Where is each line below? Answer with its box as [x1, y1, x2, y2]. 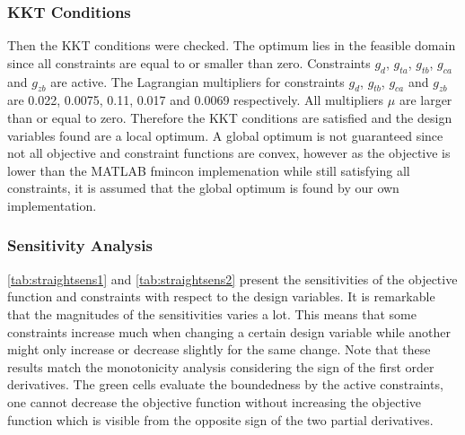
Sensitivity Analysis [7, 234, 153, 257]
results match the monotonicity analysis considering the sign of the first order [7, 357, 434, 376]
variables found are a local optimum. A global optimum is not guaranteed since [7, 126, 443, 144]
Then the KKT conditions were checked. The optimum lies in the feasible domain [7, 36, 456, 55]
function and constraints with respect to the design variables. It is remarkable [7, 287, 435, 306]
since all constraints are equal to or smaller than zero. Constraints [7, 53, 371, 72]
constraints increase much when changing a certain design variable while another [7, 322, 451, 341]
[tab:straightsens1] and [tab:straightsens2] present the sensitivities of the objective [7, 269, 458, 288]
